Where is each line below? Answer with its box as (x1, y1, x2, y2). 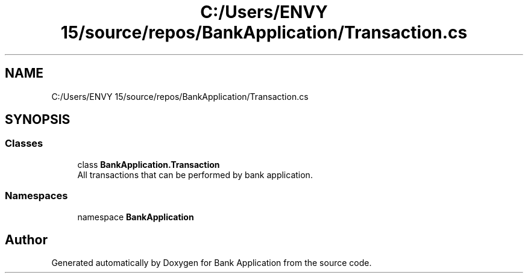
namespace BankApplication (77, 211, 194, 222)
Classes (5, 137, 43, 150)
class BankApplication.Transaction (77, 159, 220, 170)
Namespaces (5, 190, 68, 202)
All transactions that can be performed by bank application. (77, 169, 313, 180)
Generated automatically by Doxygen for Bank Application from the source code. (51, 258, 372, 268)
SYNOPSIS (5, 112, 71, 128)
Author (5, 232, 48, 247)
